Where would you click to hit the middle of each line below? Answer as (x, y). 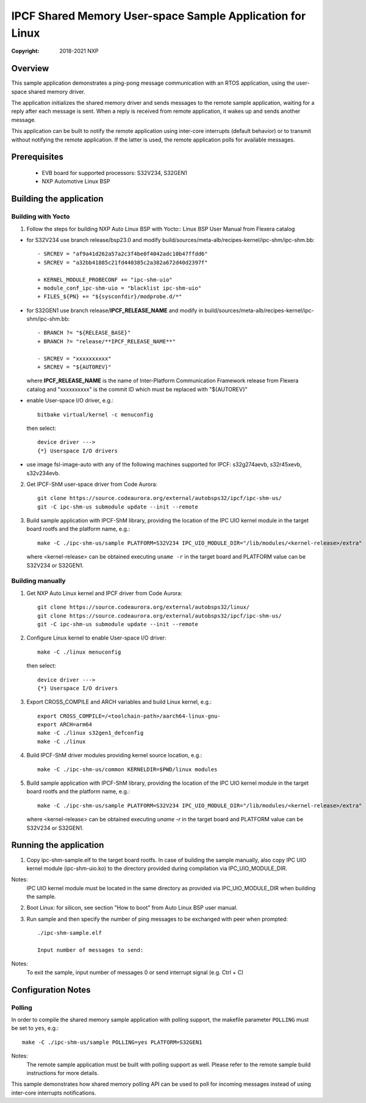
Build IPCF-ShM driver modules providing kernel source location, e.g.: (114, 755)
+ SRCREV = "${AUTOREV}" (74, 367)
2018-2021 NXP (79, 51)
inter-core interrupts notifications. (54, 1093)
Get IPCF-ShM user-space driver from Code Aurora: (92, 484)
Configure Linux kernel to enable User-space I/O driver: (96, 638)
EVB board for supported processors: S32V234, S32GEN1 (114, 173)
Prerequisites (37, 157)
